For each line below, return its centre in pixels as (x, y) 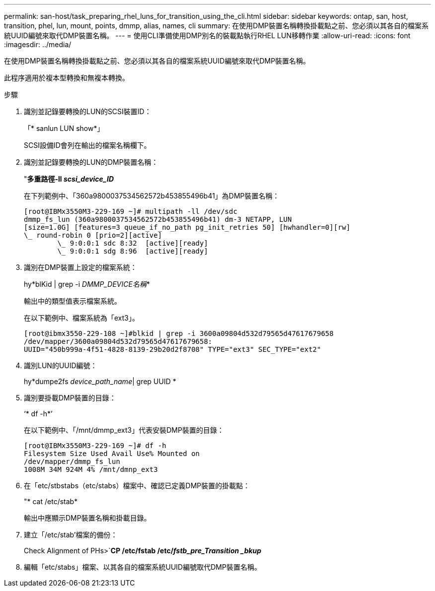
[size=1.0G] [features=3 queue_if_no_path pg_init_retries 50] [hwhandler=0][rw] (187, 227)
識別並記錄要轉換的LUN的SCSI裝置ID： (88, 111)
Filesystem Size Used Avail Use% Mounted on (112, 454)
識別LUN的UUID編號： (61, 365)
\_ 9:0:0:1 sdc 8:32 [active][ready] (133, 243)
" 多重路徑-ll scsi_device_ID (69, 179)
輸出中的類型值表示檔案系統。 (72, 301)
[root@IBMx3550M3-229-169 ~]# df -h (95, 446)
